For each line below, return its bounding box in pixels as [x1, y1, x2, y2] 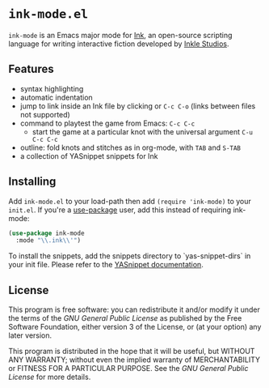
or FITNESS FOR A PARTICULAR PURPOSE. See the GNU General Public [8, 364, 249, 373]
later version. [8, 330, 53, 340]
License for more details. [8, 372, 91, 382]
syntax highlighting [19, 83, 84, 93]
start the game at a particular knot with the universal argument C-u [32, 126, 253, 136]
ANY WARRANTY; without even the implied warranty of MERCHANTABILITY [8, 355, 261, 365]
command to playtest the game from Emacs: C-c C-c [19, 118, 195, 128]
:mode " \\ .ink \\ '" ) [15, 237, 82, 245]
